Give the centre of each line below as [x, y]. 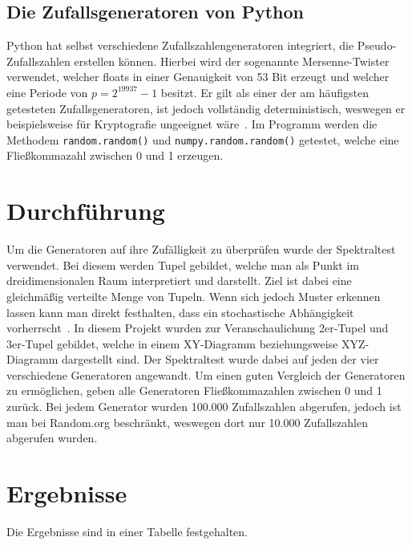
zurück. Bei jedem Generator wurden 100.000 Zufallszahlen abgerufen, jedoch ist [204, 407]
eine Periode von [47, 92]
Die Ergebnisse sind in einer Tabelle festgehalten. [127, 531]
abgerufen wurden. [52, 438]
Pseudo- [377, 45]
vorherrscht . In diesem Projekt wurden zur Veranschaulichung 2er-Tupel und [198, 328]
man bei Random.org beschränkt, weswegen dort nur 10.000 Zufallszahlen [187, 422]
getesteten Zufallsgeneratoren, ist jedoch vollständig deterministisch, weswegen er [206, 108]
